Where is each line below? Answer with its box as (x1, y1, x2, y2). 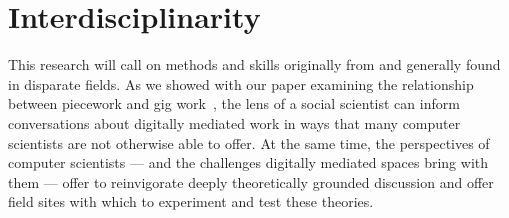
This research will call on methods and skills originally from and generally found (8, 54, 501, 75)
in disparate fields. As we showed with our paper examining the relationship (8, 73, 474, 94)
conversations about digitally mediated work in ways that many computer (8, 112, 461, 133)
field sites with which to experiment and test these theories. (8, 191, 374, 212)
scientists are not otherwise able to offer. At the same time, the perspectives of (8, 132, 490, 153)
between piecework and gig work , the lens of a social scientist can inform (8, 93, 460, 114)
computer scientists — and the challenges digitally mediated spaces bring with (8, 152, 489, 173)
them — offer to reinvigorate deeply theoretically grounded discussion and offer (8, 171, 494, 192)
